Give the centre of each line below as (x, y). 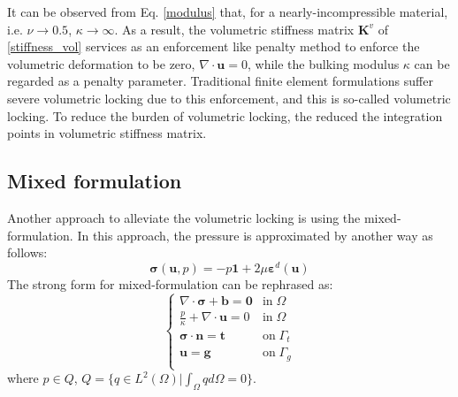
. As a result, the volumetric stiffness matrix (234, 29)
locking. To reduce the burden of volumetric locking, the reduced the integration (225, 115)
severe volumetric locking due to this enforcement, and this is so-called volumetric (229, 98)
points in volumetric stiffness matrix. (107, 133)
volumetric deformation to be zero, (101, 63)
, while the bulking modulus (323, 63)
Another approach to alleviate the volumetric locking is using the (184, 217)
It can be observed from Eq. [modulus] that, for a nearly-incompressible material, (228, 11)
